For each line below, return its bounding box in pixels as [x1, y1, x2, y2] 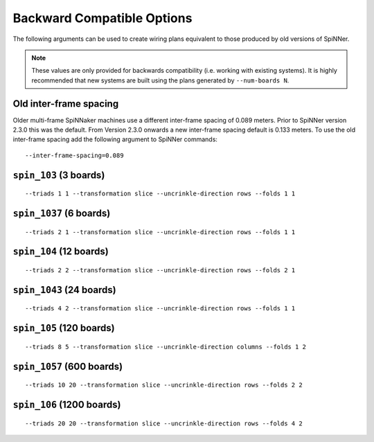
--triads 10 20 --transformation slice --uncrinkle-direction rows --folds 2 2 [25, 381, 303, 389]
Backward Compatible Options [12, 10, 193, 26]
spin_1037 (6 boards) [12, 208, 111, 220]
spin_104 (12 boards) [12, 246, 109, 258]
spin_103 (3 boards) [12, 169, 105, 181]
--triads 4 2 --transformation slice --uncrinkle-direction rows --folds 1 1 [25, 305, 296, 312]
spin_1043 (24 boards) [12, 284, 117, 296]
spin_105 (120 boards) [12, 322, 115, 334]
